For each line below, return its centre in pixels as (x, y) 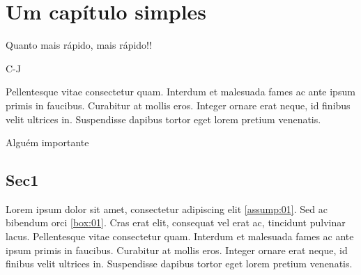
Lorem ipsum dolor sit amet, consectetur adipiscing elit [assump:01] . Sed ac (167, 209)
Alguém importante (47, 142)
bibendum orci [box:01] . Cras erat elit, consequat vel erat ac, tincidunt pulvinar (176, 222)
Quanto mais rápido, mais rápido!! (79, 45)
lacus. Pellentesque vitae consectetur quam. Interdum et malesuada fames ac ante (180, 236)
